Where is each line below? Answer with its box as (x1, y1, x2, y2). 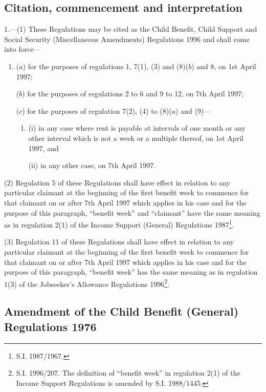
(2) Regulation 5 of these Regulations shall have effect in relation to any (4, 177, 231, 188)
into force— (4, 44, 41, 54)
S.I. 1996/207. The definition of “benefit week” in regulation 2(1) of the (16, 367, 240, 378)
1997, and (28, 142, 59, 153)
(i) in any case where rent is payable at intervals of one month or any (28, 122, 246, 133)
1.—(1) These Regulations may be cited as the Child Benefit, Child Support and (4, 24, 257, 34)
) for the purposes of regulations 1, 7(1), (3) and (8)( (23, 60, 189, 71)
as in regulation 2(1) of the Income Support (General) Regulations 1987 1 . (4, 218, 234, 230)
